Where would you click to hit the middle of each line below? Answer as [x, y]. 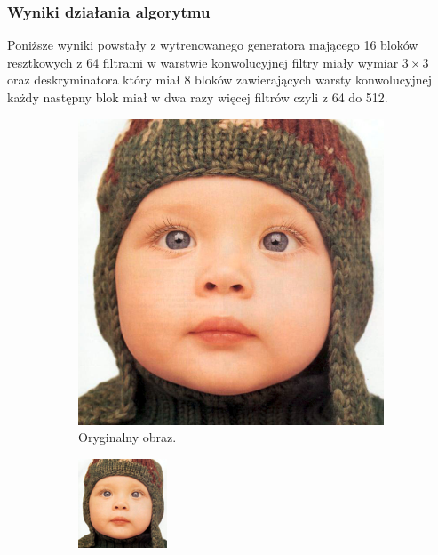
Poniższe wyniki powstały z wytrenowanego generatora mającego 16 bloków [213, 45]
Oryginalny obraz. [127, 437]
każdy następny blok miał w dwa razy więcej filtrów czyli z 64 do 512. [198, 97]
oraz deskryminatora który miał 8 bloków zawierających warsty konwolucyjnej [219, 80]
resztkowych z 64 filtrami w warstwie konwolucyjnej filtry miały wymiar [203, 62]
